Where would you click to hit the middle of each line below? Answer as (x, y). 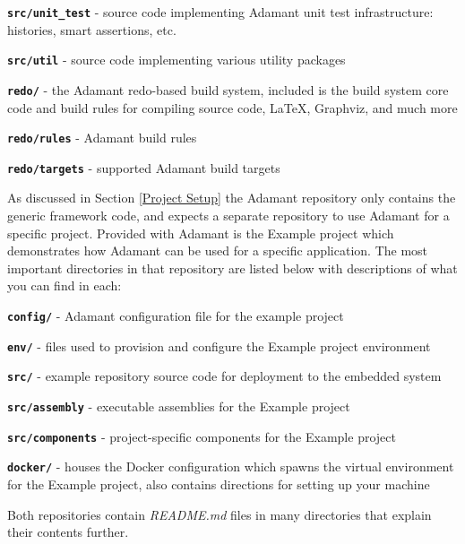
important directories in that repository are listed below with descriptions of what (232, 268)
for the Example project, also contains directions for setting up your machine (219, 484)
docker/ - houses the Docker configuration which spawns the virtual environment (231, 466)
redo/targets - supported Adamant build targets (144, 167)
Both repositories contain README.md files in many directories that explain (220, 514)
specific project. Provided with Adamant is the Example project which (201, 233)
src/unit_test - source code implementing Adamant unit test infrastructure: (220, 12)
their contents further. (68, 532)
